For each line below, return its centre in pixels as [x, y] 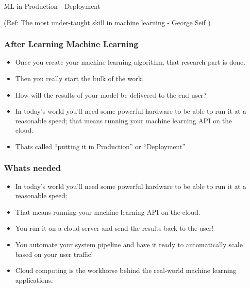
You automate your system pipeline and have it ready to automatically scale [129, 245]
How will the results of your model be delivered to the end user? [111, 94]
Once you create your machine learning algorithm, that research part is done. [130, 62]
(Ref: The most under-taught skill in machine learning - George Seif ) [107, 22]
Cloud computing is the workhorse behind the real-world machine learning [126, 270]
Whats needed [33, 168]
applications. [34, 280]
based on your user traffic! [54, 254]
